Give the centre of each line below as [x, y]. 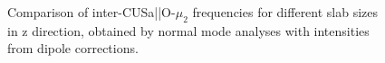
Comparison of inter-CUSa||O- [91, 12]
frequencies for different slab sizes [285, 12]
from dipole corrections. [73, 48]
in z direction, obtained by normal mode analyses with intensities [188, 30]
